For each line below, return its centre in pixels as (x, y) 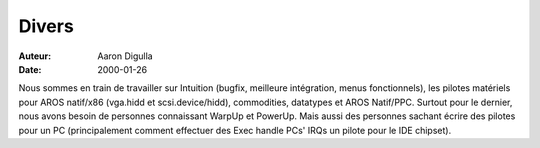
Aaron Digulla (125, 56)
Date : (30, 69)
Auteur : (35, 56)
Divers (46, 26)
